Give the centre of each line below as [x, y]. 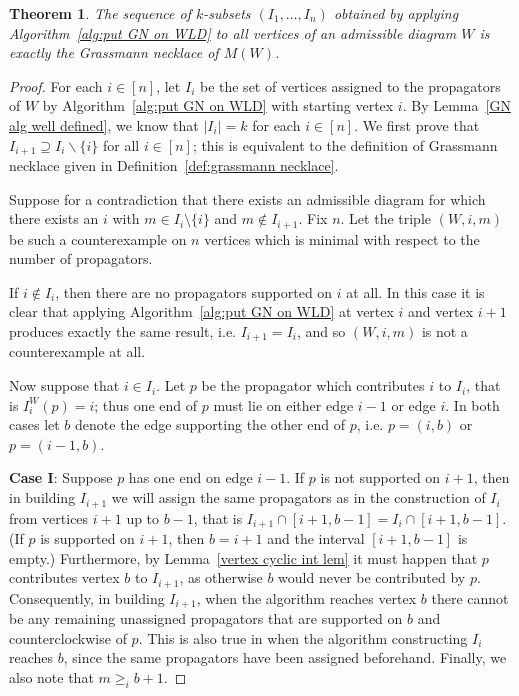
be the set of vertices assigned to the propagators [350, 85]
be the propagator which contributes [313, 385]
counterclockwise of [68, 637]
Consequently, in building [87, 597]
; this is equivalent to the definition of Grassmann [345, 144]
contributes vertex [64, 577]
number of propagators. [81, 258]
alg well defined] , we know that [104, 124]
